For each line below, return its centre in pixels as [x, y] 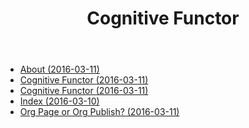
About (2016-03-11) [59, 69]
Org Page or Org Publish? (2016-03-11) [99, 112]
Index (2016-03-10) [59, 101]
